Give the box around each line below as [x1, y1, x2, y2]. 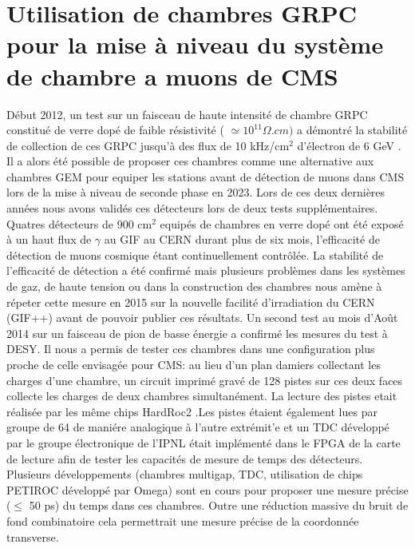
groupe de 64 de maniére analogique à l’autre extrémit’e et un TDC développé [6, 419, 389, 435]
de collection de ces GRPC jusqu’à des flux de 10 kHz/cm [6, 137, 290, 153]
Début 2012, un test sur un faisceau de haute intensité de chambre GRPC [6, 105, 368, 122]
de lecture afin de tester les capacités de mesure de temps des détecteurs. [6, 450, 363, 467]
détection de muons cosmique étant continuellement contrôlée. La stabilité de [6, 246, 384, 263]
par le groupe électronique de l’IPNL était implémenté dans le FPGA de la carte [6, 434, 401, 451]
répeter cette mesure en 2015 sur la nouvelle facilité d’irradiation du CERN [6, 293, 375, 310]
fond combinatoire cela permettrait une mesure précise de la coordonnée [6, 512, 359, 529]
